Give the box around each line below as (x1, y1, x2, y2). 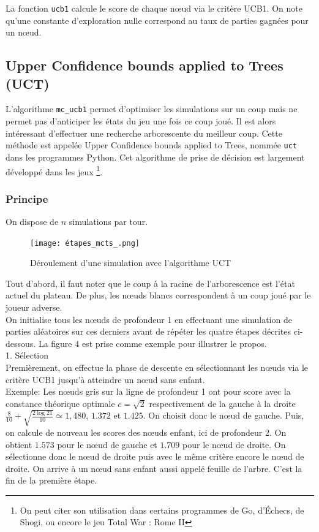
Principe (6, 191, 48, 206)
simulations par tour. (69, 215, 148, 227)
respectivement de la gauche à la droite (149, 397, 296, 409)
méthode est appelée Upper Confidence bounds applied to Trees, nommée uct (6, 139, 297, 151)
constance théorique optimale (6, 397, 115, 409)
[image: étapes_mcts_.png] (30, 238, 140, 248)
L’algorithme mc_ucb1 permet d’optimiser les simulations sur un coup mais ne (6, 102, 298, 115)
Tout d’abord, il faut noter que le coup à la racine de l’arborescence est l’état (6, 276, 295, 289)
